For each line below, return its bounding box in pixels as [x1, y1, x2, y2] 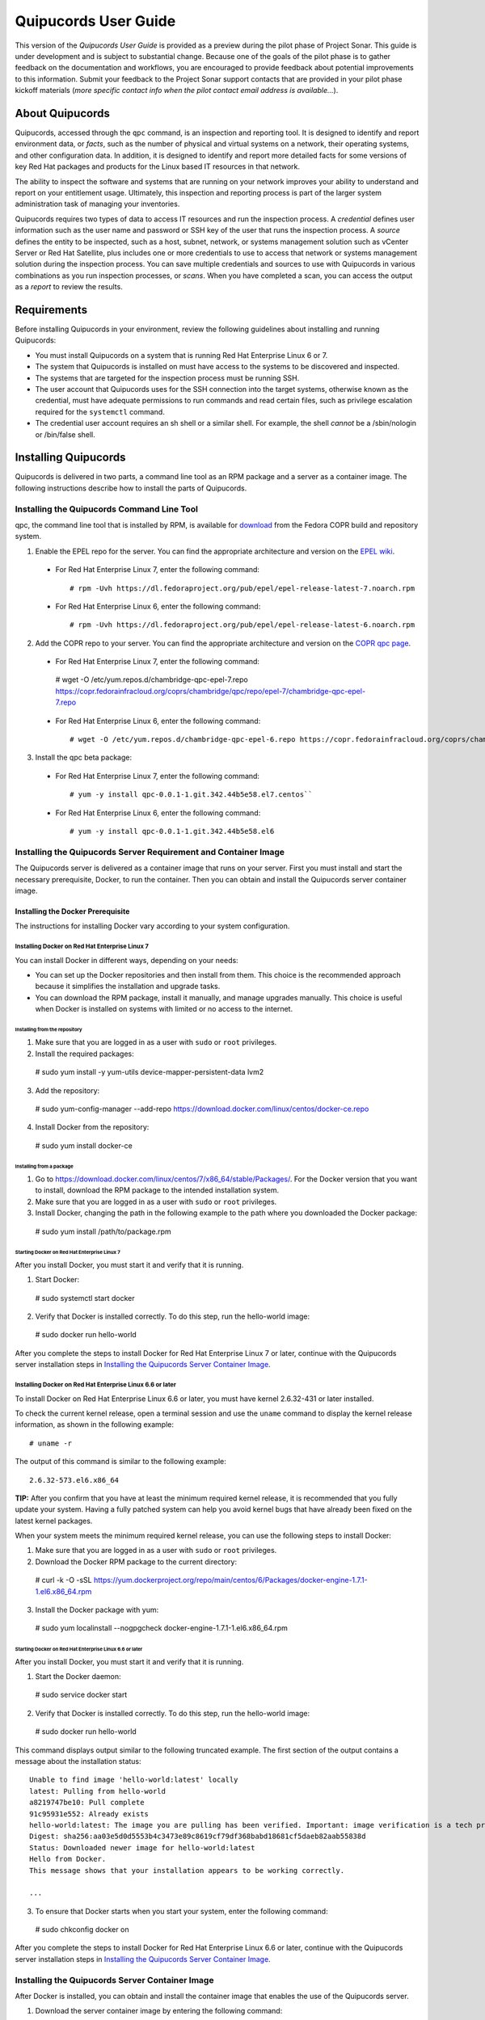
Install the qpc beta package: [35, 752, 133, 763]
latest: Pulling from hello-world [29, 1786, 166, 1795]
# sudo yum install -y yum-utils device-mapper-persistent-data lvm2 [35, 1067, 264, 1077]
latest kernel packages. [15, 1516, 93, 1526]
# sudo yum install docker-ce [35, 1140, 133, 1151]
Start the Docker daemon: [35, 1672, 121, 1681]
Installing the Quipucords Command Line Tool [15, 503, 198, 515]
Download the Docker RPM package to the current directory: [35, 1556, 238, 1567]
